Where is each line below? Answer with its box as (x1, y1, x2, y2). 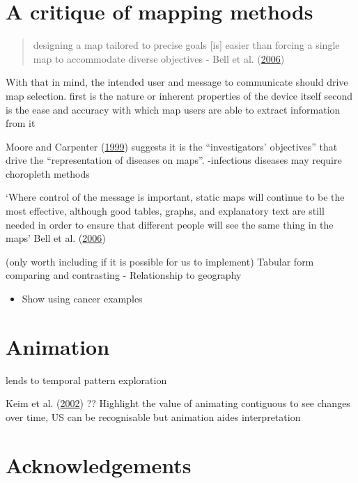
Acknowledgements (6, 450, 192, 479)
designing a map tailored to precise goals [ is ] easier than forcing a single (33, 38, 340, 52)
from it (6, 116, 36, 130)
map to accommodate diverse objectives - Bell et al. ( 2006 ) (33, 51, 285, 66)
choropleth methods (6, 166, 90, 181)
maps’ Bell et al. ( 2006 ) (6, 231, 106, 245)
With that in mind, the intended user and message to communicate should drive (6, 75, 348, 89)
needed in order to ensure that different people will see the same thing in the (6, 217, 334, 231)
